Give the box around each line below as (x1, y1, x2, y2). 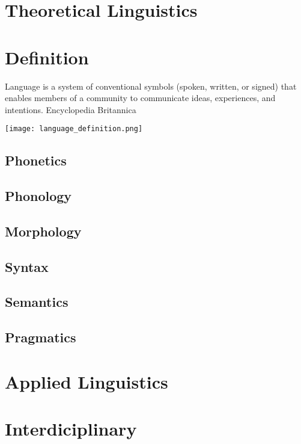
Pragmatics (5, 328, 76, 347)
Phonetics (5, 151, 67, 170)
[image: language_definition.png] (5, 125, 143, 134)
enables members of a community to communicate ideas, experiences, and (5, 91, 276, 104)
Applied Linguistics (5, 369, 168, 393)
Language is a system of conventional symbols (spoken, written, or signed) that (5, 79, 297, 92)
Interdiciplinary (5, 416, 137, 441)
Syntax (5, 257, 49, 276)
